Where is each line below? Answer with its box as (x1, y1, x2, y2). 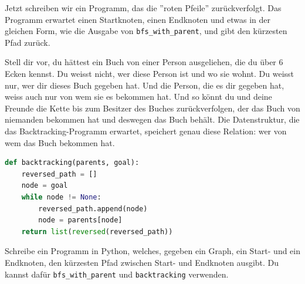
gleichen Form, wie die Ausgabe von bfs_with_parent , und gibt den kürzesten (5, 25, 287, 37)
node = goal (21, 181, 68, 190)
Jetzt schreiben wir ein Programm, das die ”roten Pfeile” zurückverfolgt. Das (5, 2, 282, 13)
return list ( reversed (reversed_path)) (21, 227, 173, 236)
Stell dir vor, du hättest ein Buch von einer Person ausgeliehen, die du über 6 (5, 56, 283, 68)
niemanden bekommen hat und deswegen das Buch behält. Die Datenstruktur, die (5, 113, 300, 126)
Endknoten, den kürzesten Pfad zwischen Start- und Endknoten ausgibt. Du (5, 256, 279, 268)
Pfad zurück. (5, 36, 50, 48)
